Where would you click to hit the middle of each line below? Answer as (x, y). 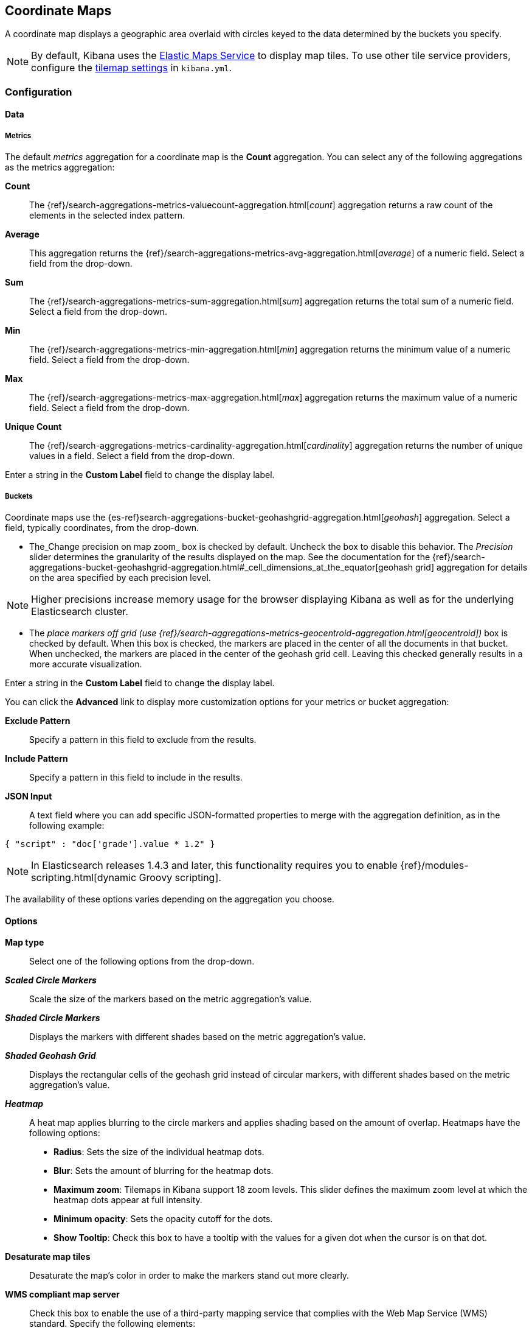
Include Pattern (36, 758)
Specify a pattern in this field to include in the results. (136, 777)
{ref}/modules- (434, 865)
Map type (25, 943)
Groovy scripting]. (180, 877)
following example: (67, 825)
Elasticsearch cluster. (80, 611)
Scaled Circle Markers (51, 980)
